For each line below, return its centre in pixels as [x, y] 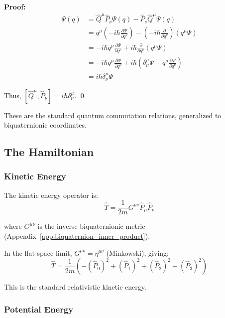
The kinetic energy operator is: [51, 195]
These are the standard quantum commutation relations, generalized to [113, 115]
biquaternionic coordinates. [45, 125]
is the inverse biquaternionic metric [91, 226]
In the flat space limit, [38, 252]
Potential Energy [39, 309]
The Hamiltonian [49, 152]
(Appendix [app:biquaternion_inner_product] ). [77, 236]
